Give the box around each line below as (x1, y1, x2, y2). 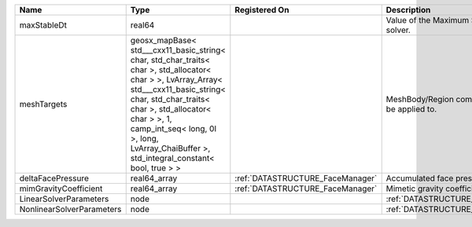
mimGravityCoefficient (19, 183, 103, 194)
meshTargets (19, 99, 68, 109)
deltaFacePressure (19, 173, 90, 184)
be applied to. (385, 104, 437, 114)
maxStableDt (19, 20, 67, 31)
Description (385, 5, 431, 15)
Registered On (234, 5, 289, 15)
